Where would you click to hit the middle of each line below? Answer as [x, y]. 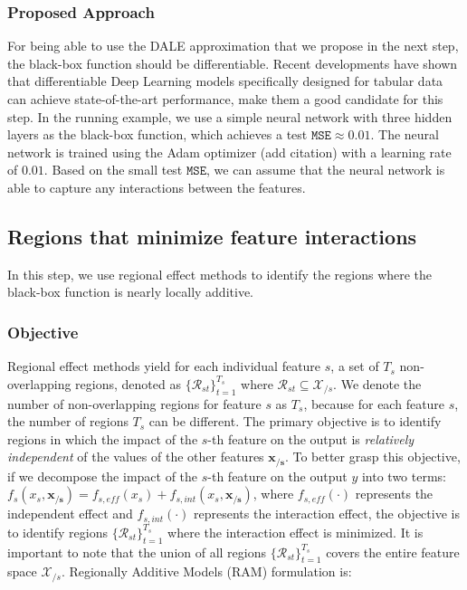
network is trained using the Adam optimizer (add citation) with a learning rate [229, 152]
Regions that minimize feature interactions [212, 236]
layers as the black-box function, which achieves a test [157, 134]
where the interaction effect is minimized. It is [295, 532]
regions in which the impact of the [103, 438]
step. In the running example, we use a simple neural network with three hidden [230, 116]
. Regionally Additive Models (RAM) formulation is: [206, 571]
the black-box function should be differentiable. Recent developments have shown [233, 63]
